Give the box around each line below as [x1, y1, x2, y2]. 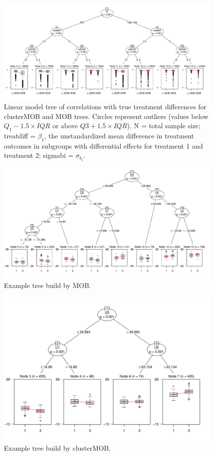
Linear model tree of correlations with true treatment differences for [4, 101, 207, 112]
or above [52, 120, 78, 131]
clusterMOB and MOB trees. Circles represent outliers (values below [4, 111, 209, 121]
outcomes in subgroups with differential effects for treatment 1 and [4, 140, 203, 151]
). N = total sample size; [127, 120, 200, 131]
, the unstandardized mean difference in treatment [44, 131, 194, 141]
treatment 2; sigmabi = [4, 150, 73, 160]
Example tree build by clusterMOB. [4, 442, 111, 453]
